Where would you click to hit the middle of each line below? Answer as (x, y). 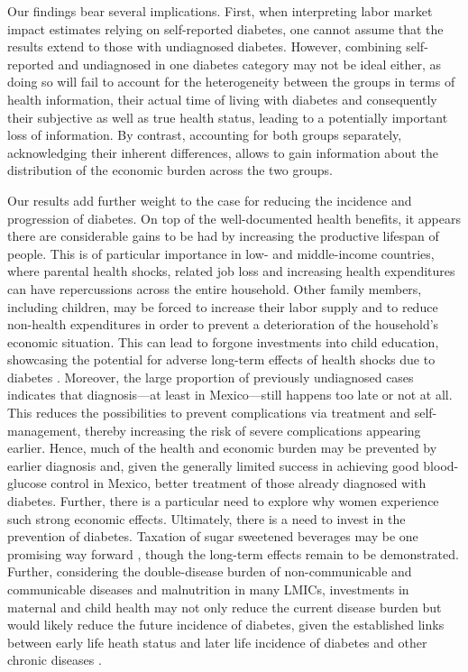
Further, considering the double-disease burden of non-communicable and (210, 571)
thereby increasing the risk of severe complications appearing (252, 430)
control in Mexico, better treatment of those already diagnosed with (239, 483)
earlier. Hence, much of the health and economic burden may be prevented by (222, 448)
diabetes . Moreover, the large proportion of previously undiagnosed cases (211, 377)
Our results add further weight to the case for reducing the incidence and (210, 200)
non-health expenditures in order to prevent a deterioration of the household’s (223, 324)
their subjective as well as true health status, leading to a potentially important (228, 117)
